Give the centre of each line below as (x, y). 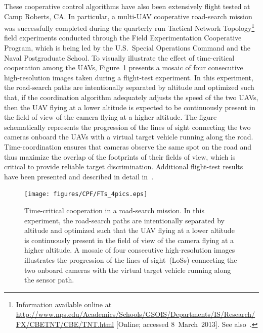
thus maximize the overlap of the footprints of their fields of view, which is (120, 156)
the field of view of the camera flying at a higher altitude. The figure (111, 117)
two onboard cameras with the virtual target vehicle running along (128, 270)
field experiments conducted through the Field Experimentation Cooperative (123, 38)
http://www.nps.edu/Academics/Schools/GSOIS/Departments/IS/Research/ (136, 314)
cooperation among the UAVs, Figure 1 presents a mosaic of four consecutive (124, 67)
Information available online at (64, 304)
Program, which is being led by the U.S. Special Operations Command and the (127, 48)
